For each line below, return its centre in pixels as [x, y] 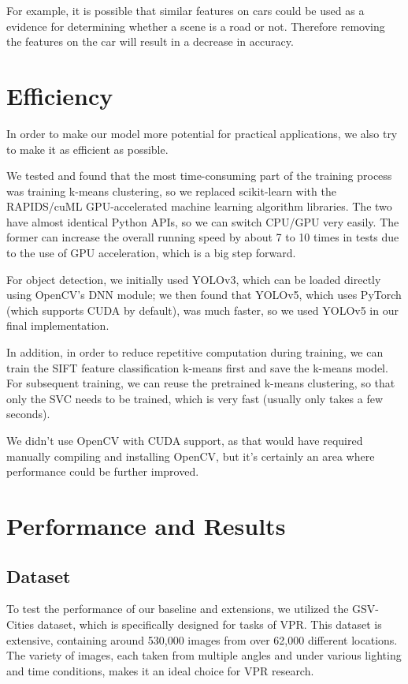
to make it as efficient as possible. [87, 149]
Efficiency [60, 95]
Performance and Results [146, 525]
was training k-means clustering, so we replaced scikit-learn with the [171, 191]
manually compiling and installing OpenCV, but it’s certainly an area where [191, 456]
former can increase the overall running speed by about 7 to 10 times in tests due [203, 237]
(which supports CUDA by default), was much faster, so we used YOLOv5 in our [202, 310]
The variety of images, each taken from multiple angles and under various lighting [204, 655]
